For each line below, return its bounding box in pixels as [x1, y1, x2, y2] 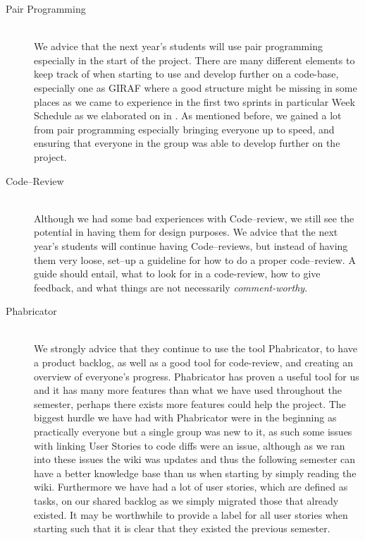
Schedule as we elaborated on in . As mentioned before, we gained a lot [34, 108, 342, 123]
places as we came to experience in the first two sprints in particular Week [34, 94, 355, 109]
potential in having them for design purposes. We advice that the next [34, 224, 338, 239]
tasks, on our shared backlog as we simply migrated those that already [34, 493, 339, 508]
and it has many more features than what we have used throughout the [34, 383, 342, 397]
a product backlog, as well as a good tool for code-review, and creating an [34, 355, 353, 370]
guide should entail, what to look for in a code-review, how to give [34, 266, 321, 281]
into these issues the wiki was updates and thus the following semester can [34, 452, 356, 467]
